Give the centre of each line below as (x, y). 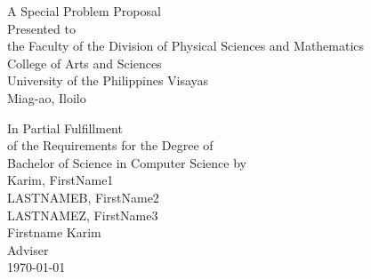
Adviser (28, 249)
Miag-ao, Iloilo (47, 97)
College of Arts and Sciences (85, 63)
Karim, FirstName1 (60, 180)
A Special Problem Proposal (84, 11)
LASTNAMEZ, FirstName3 (83, 215)
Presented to (41, 28)
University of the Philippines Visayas (108, 80)
